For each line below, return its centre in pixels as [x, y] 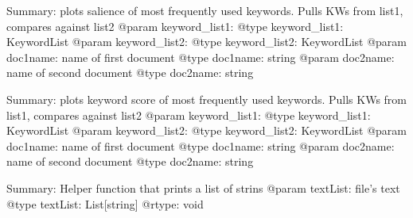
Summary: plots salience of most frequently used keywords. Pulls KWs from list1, [205, 10]
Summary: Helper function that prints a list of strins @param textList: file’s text [203, 187]
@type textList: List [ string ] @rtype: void [105, 203]
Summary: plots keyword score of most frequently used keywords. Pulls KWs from [207, 99]
